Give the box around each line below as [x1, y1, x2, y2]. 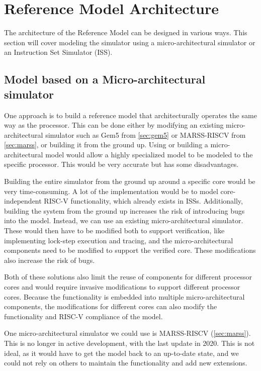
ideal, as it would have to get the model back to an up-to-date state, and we [4, 347, 239, 358]
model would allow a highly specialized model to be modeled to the [45, 149, 253, 159]
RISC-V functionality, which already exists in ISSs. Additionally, [44, 196, 243, 206]
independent [4, 196, 42, 206]
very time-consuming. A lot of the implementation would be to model [4, 185, 218, 196]
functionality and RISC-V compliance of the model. [4, 311, 163, 321]
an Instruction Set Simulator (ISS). [4, 47, 113, 57]
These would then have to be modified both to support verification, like [4, 225, 225, 236]
